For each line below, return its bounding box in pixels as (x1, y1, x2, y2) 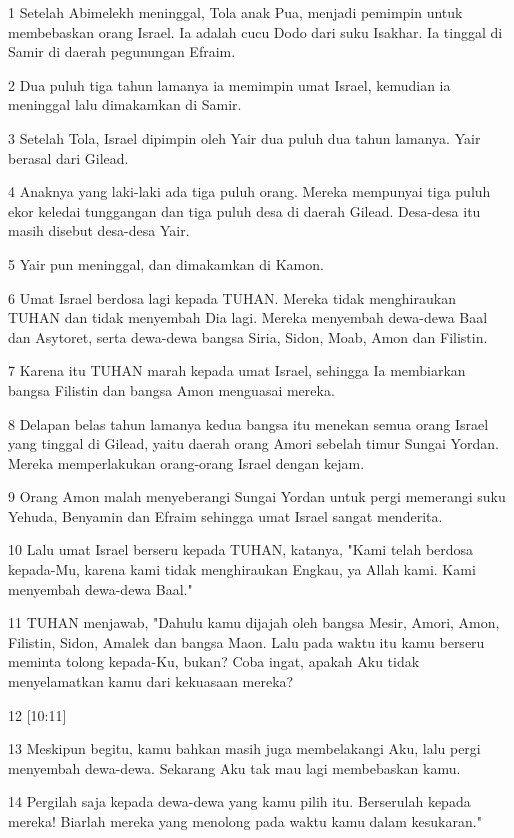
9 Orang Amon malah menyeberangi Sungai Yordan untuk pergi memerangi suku (8, 486, 506, 507)
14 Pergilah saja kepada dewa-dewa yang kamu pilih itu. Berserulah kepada (8, 791, 471, 812)
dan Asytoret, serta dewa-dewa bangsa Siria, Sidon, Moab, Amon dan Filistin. (8, 326, 488, 347)
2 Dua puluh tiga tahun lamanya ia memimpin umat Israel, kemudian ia (8, 74, 451, 95)
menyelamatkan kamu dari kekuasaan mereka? (8, 671, 294, 692)
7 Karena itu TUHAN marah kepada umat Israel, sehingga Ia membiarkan (8, 360, 466, 381)
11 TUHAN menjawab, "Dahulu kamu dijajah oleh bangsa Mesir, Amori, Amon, (8, 612, 500, 633)
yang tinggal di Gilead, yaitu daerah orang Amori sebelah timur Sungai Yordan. (8, 433, 499, 454)
